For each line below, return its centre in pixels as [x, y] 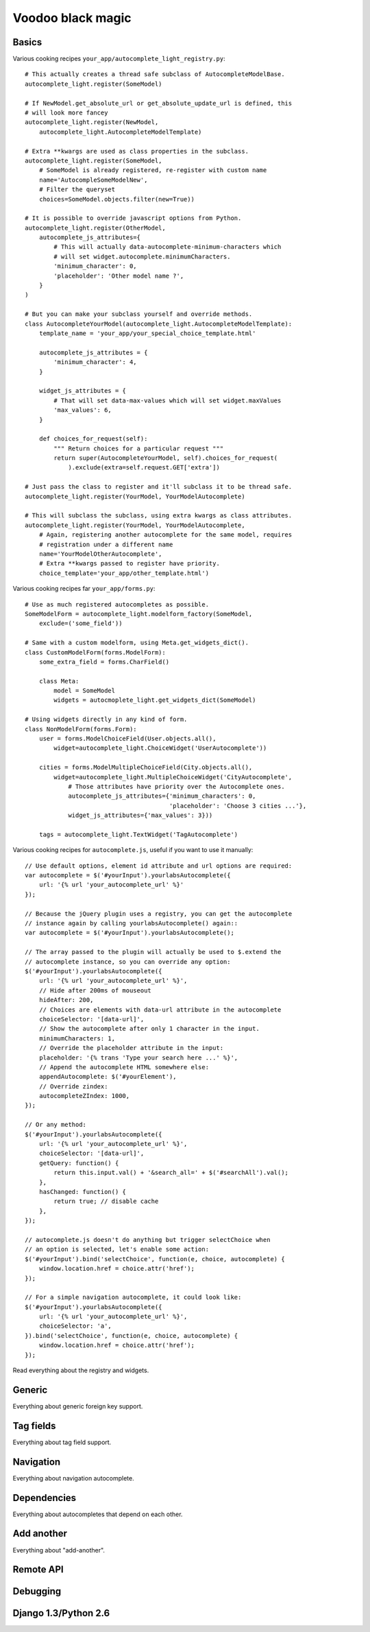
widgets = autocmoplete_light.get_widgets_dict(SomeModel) [155, 700]
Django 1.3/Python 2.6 [61, 1613]
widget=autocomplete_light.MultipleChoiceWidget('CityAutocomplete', [173, 777]
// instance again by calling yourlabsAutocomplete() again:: [132, 923]
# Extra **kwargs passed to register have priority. [129, 563]
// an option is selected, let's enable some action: [117, 1250]
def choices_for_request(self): [93, 439]
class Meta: [59, 681]
